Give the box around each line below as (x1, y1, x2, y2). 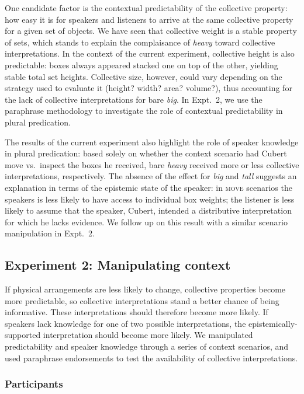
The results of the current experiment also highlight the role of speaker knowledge (5, 135, 299, 148)
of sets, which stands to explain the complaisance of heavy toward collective (5, 36, 275, 48)
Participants (5, 376, 63, 391)
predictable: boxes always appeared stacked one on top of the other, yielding (5, 58, 278, 71)
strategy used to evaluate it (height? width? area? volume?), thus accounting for (5, 82, 292, 94)
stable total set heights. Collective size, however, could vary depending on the (5, 70, 282, 82)
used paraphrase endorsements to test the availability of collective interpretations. (5, 351, 298, 364)
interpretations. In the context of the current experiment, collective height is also (5, 47, 295, 60)
